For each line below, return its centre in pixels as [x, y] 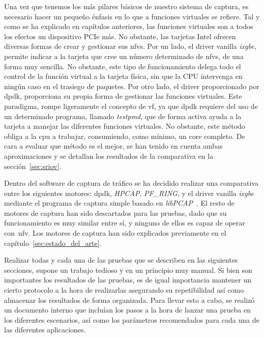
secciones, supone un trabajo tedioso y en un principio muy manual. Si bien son [128, 270]
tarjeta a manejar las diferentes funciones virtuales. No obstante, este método [125, 126]
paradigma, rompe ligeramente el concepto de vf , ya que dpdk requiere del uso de [131, 106]
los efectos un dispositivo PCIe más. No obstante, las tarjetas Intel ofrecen [120, 36]
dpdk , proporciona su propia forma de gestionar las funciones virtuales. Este [123, 96]
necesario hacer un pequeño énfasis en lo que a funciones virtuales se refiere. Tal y [132, 16]
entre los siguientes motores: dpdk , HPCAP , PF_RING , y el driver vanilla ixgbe [129, 193]
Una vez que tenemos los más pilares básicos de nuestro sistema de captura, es [126, 6]
